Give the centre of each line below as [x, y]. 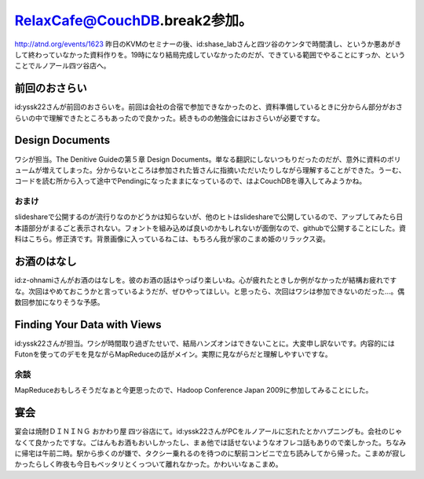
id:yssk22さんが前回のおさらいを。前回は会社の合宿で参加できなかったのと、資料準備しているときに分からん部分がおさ [209, 107]
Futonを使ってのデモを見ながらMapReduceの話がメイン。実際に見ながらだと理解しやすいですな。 [174, 354]
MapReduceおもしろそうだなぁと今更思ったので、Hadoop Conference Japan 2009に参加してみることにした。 [194, 390]
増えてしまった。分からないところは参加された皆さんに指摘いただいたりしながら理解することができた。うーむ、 [224, 170]
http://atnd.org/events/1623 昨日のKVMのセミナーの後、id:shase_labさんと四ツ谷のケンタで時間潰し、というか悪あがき [208, 44]
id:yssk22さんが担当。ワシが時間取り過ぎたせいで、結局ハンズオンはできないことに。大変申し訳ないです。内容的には [205, 343]
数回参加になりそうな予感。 [59, 302]
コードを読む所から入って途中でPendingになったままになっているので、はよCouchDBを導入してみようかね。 [190, 181]
